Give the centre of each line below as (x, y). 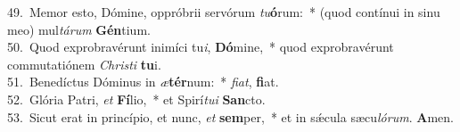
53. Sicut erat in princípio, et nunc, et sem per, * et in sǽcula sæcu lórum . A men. (230, 116)
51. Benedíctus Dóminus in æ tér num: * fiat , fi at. (143, 82)
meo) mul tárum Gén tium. (79, 29)
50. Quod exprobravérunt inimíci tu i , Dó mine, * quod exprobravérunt (201, 47)
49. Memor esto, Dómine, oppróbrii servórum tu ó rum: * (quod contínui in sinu (224, 12)
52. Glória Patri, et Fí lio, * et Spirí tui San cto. (136, 99)
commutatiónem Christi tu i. (84, 64)
